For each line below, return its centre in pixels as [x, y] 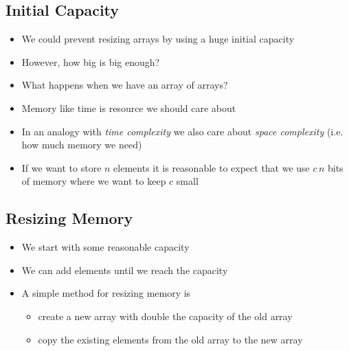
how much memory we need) [82, 145]
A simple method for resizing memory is [106, 293]
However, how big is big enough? [91, 61]
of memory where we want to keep [94, 181]
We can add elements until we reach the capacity [125, 270]
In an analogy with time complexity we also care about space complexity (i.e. [182, 131]
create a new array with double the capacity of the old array [165, 316]
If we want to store [61, 167]
